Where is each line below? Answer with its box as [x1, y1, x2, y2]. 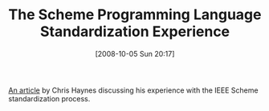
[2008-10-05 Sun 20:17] [95, 49, 175, 58]
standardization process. [8, 93, 91, 103]
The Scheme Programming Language [8, 6, 262, 24]
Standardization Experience [39, 22, 230, 41]
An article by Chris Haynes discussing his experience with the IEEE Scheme [8, 85, 259, 95]
